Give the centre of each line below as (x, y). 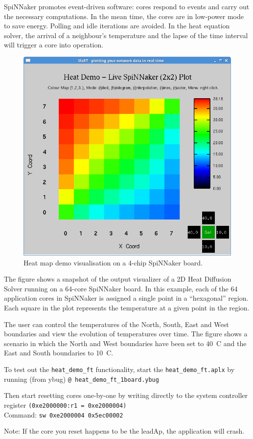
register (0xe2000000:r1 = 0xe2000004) (65, 405)
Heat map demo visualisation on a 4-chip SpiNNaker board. (113, 262)
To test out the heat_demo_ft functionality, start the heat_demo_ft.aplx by (119, 369)
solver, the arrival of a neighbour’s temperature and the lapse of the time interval (126, 35)
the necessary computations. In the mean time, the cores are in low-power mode (124, 16)
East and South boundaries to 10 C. (59, 353)
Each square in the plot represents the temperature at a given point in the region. (127, 308)
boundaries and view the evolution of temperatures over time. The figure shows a (126, 334)
